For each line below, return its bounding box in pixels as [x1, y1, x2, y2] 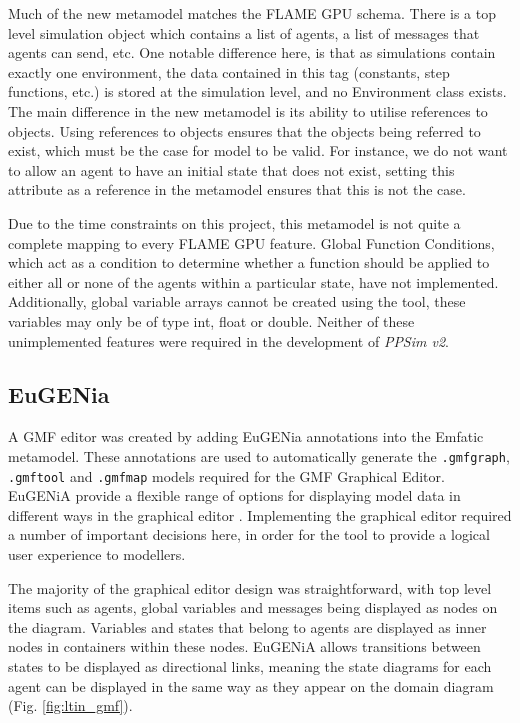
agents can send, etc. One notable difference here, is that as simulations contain [8, 42, 496, 63]
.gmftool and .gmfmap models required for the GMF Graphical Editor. [8, 465, 445, 486]
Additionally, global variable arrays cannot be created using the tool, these [8, 291, 466, 312]
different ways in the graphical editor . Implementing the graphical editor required [8, 504, 512, 525]
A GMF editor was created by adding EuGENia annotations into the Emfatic [8, 426, 484, 447]
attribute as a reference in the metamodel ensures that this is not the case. [8, 179, 466, 200]
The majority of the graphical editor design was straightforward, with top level [8, 577, 492, 598]
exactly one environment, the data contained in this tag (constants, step [8, 61, 450, 82]
